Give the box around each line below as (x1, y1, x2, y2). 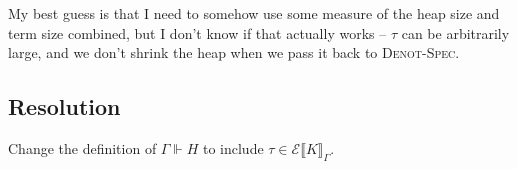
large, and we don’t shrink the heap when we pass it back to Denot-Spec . (8, 42, 460, 63)
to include (202, 137, 264, 158)
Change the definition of (8, 137, 157, 158)
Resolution (8, 91, 121, 122)
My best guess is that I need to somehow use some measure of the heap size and (8, 3, 500, 23)
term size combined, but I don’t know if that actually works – (8, 22, 387, 43)
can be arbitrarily (401, 22, 510, 43)
